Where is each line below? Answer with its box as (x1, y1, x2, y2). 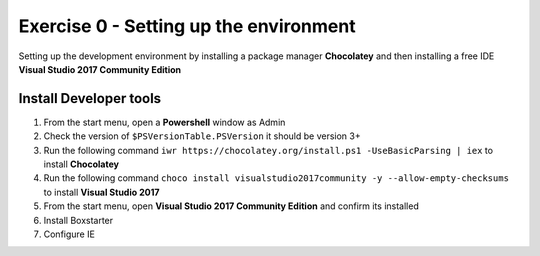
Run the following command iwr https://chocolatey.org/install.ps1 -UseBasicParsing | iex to (43, 144, 494, 156)
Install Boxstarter (43, 214, 114, 226)
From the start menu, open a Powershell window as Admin (43, 116, 286, 128)
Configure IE (43, 228, 95, 240)
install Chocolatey (43, 158, 120, 170)
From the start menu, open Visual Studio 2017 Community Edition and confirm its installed (43, 200, 419, 212)
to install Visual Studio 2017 (43, 186, 160, 198)
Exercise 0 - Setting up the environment (18, 15, 356, 37)
